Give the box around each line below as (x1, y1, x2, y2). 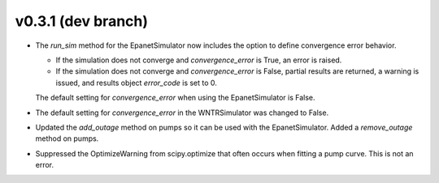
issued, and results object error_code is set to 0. (55, 78, 217, 87)
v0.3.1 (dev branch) (15, 12, 149, 30)
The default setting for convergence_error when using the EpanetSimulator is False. (35, 93, 316, 103)
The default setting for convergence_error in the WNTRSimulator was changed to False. (35, 108, 329, 117)
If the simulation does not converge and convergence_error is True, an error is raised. (55, 55, 342, 65)
